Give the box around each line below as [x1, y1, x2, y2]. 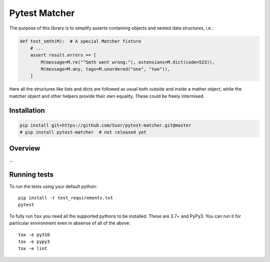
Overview [9, 144, 40, 152]
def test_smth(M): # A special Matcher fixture [19, 38, 141, 44]
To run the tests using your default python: [9, 183, 97, 189]
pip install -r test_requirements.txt [18, 195, 113, 201]
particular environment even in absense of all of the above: [9, 220, 131, 226]
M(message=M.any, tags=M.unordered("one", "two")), [40, 66, 170, 72]
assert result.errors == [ [30, 52, 97, 58]
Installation [9, 106, 45, 114]
